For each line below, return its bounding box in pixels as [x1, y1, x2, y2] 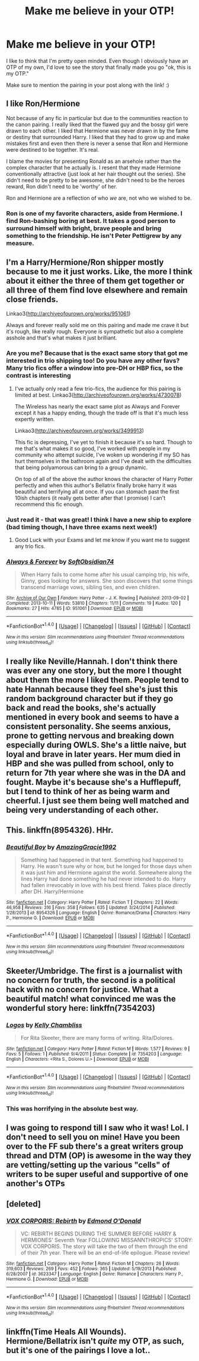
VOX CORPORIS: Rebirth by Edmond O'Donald [6, 1217, 142, 1225]
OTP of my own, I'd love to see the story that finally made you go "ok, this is [6, 64, 191, 71]
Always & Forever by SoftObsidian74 [6, 558, 114, 565]
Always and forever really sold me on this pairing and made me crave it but [6, 322, 189, 329]
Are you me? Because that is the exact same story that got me [6, 349, 188, 357]
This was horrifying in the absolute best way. [6, 1105, 139, 1113]
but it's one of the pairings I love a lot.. [6, 1346, 150, 1356]
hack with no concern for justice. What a [6, 984, 159, 994]
